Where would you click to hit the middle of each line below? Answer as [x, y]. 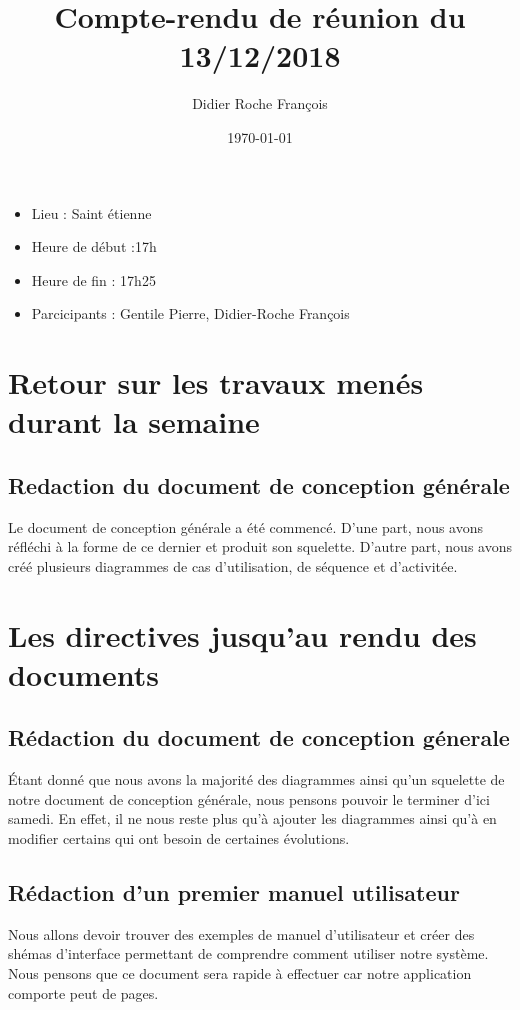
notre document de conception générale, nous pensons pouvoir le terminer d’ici [249, 798]
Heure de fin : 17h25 [93, 279]
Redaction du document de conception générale [259, 484]
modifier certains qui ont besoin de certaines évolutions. [179, 837]
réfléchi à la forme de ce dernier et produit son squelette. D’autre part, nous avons [260, 546]
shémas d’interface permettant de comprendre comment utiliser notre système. [248, 953]
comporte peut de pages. [83, 992]
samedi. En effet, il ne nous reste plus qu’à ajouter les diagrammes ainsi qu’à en [252, 818]
